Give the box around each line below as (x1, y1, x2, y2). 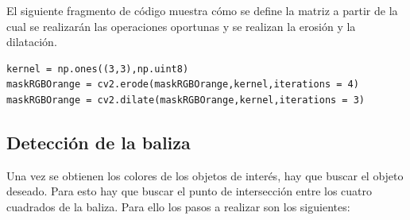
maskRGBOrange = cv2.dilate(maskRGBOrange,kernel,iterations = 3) (6, 94, 366, 106)
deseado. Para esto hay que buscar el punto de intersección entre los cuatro (6, 183, 373, 199)
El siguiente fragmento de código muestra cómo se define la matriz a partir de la (6, 2, 398, 18)
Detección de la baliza (6, 129, 191, 154)
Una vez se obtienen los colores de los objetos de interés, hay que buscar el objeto (6, 167, 404, 183)
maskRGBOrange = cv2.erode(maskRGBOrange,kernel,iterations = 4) (6, 79, 359, 91)
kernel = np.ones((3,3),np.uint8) (6, 63, 189, 75)
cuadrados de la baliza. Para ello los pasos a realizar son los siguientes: (6, 198, 350, 214)
